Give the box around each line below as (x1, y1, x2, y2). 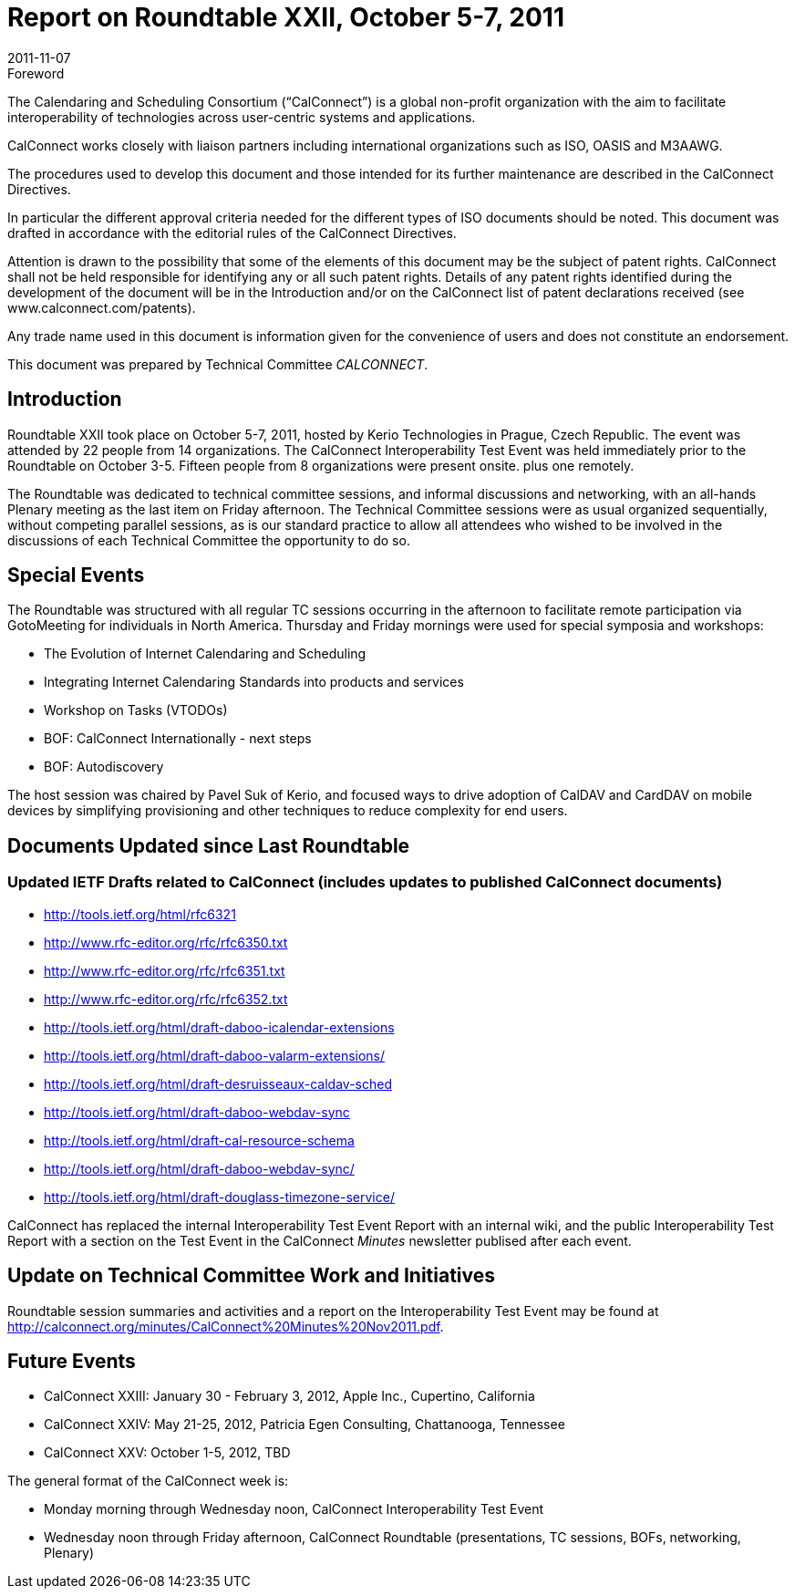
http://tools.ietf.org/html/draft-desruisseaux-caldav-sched (44, 1075, 392, 1092)
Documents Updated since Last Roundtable (7, 834, 410, 857)
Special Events (7, 564, 145, 587)
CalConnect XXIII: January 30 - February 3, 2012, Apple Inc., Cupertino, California (44, 1388, 535, 1404)
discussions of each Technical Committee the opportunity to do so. (7, 532, 410, 548)
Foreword (7, 65, 65, 81)
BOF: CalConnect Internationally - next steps (44, 731, 312, 747)
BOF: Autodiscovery (44, 759, 164, 775)
